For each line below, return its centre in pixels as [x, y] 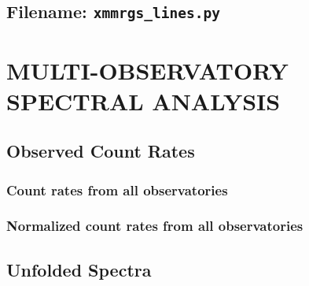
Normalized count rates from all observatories [155, 226]
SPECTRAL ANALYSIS [143, 100]
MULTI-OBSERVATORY [147, 70]
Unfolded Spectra [79, 269]
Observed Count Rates [101, 151]
